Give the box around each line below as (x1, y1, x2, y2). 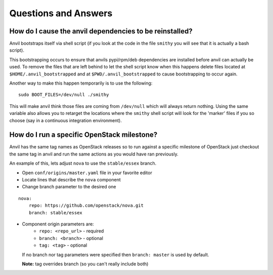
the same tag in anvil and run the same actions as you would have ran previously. (9, 151, 179, 157)
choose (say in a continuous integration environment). (9, 117, 122, 124)
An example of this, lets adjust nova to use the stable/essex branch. (9, 160, 157, 167)
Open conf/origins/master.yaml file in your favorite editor (22, 170, 153, 176)
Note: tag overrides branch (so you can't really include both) (22, 261, 149, 267)
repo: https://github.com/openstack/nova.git (28, 203, 144, 209)
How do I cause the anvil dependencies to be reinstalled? (9, 27, 193, 35)
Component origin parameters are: (22, 221, 94, 227)
